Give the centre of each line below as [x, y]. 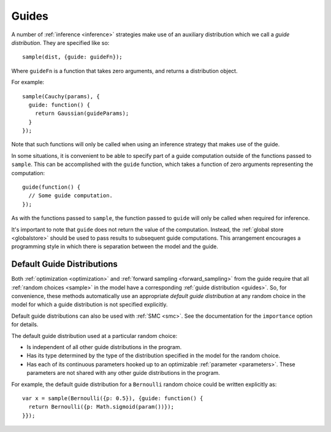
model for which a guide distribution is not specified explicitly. [89, 305]
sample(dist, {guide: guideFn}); [72, 57]
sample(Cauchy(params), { [61, 96]
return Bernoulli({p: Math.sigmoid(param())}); [101, 407]
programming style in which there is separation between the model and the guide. [115, 246]
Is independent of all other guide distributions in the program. [104, 347]
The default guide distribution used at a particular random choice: [94, 336]
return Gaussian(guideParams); [82, 113]
